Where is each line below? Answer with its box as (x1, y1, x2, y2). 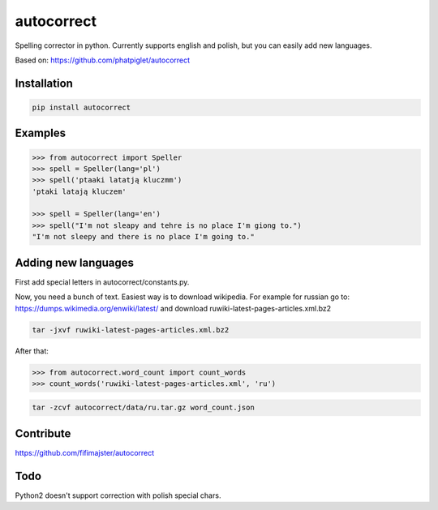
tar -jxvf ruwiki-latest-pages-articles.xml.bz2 (32, 325, 230, 334)
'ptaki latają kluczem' (32, 186, 127, 196)
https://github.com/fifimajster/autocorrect (15, 448, 155, 457)
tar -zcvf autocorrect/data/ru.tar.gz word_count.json (32, 403, 255, 413)
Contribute (15, 426, 71, 440)
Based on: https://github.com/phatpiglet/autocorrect (15, 55, 191, 65)
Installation (15, 76, 73, 90)
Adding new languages (15, 255, 134, 269)
